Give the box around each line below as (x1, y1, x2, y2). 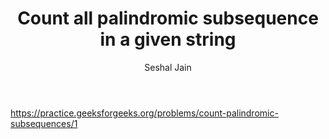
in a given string (99, 28, 237, 51)
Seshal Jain (144, 61, 192, 73)
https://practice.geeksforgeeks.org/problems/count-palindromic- (10, 107, 279, 119)
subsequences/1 (10, 117, 78, 129)
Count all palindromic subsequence (17, 7, 319, 30)
